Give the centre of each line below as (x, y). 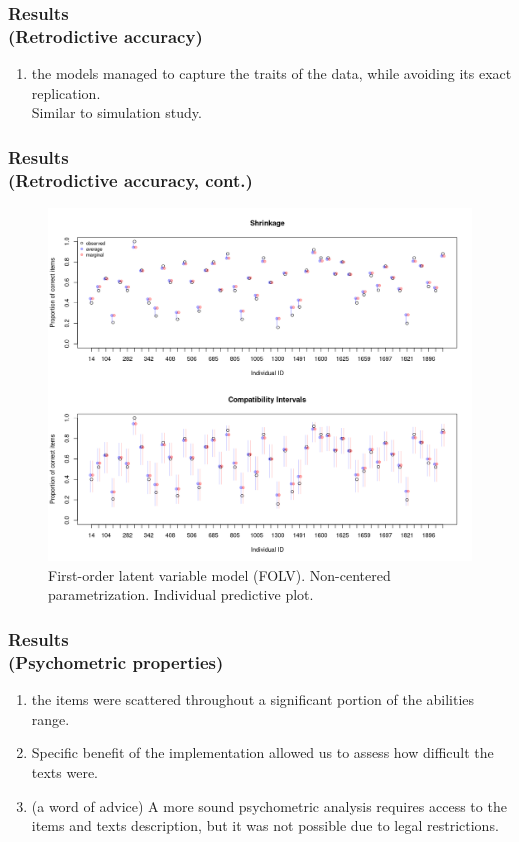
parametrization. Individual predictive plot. (181, 594)
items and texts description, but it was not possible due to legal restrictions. (265, 825)
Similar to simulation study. (116, 112)
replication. (66, 92)
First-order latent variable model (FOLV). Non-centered (219, 574)
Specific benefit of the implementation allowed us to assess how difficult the (262, 752)
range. (50, 718)
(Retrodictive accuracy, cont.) (130, 179)
